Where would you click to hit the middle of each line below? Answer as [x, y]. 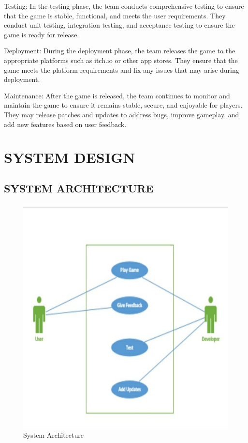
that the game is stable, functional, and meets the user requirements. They [115, 15]
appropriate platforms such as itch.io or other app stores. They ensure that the [121, 60]
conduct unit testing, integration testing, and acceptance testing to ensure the [119, 25]
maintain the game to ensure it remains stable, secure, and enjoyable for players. [123, 105]
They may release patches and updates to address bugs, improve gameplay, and [122, 114]
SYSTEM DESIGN [70, 157]
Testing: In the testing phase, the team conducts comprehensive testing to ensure [124, 6]
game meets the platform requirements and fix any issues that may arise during [122, 70]
